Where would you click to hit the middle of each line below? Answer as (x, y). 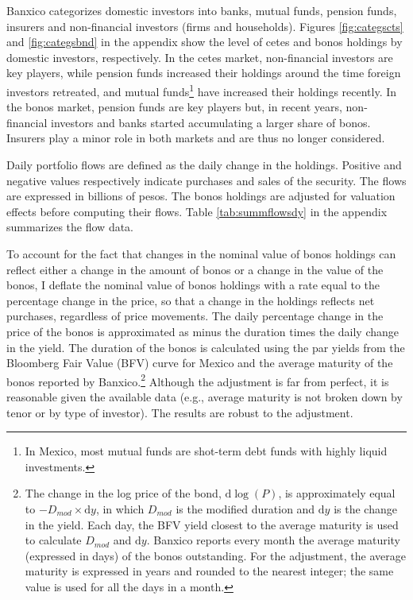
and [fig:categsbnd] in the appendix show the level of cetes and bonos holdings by (205, 42)
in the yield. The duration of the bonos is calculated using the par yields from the (206, 347)
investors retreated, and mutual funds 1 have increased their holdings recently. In (202, 90)
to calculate (53, 540)
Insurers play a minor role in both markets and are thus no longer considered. (196, 138)
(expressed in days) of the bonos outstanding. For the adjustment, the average (215, 555)
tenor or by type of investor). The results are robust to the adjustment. (180, 412)
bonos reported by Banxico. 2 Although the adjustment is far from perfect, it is (198, 380)
